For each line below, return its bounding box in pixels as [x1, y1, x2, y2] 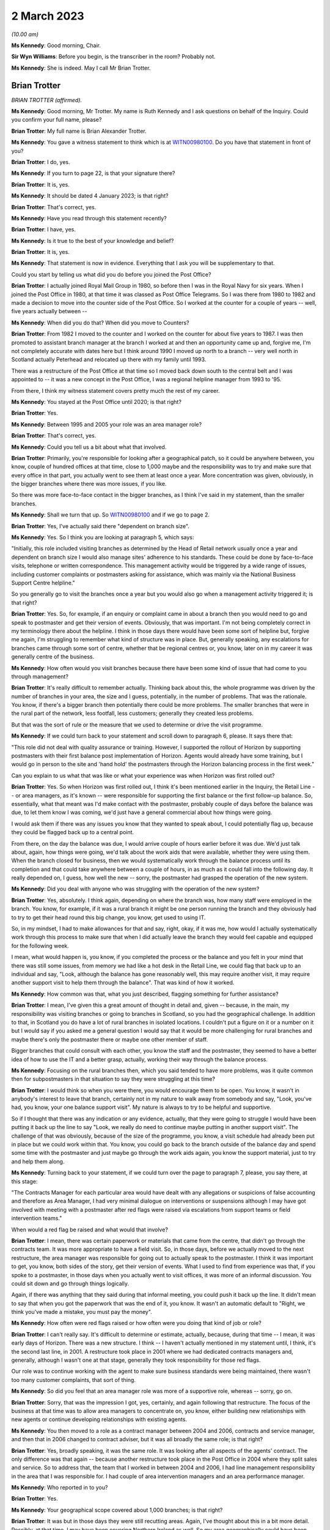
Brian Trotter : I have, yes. [11, 226, 76, 233]
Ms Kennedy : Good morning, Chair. [11, 42, 101, 49]
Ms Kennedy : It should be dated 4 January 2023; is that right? [11, 192, 169, 200]
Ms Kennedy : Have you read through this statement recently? [11, 214, 167, 222]
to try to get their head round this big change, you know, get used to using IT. [11, 914, 206, 921]
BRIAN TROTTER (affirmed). [11, 96, 82, 103]
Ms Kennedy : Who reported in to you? [11, 1484, 108, 1491]
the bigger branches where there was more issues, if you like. [11, 480, 167, 488]
